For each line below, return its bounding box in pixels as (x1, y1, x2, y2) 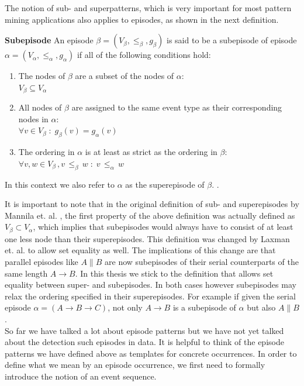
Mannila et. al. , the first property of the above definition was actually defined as (5, 209, 295, 221)
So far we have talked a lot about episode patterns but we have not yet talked (5, 324, 284, 336)
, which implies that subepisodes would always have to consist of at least (33, 220, 293, 233)
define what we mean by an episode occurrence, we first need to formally (5, 359, 265, 371)
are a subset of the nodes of (75, 70, 174, 82)
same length (5, 267, 48, 279)
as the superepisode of (125, 178, 205, 190)
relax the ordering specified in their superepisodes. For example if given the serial (5, 289, 296, 302)
